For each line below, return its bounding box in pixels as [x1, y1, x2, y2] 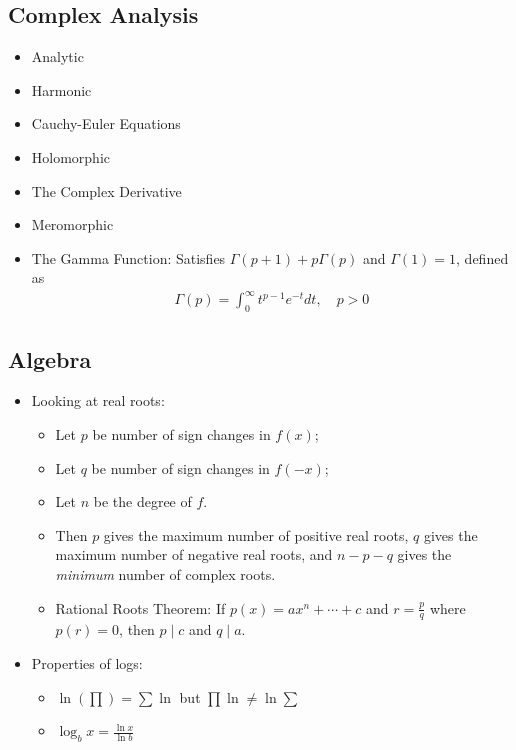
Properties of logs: [31, 653, 143, 674]
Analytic [31, 46, 84, 67]
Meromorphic [31, 214, 114, 235]
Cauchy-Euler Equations [31, 113, 181, 134]
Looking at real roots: [31, 390, 165, 411]
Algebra [8, 343, 92, 374]
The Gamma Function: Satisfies [31, 247, 226, 268]
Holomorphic [31, 146, 111, 167]
